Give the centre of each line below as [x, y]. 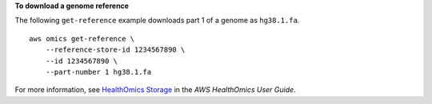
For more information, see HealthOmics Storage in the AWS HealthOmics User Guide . [155, 90]
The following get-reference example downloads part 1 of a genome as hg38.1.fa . [157, 21]
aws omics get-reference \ [82, 39]
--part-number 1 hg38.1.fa [98, 72]
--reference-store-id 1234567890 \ [115, 50]
